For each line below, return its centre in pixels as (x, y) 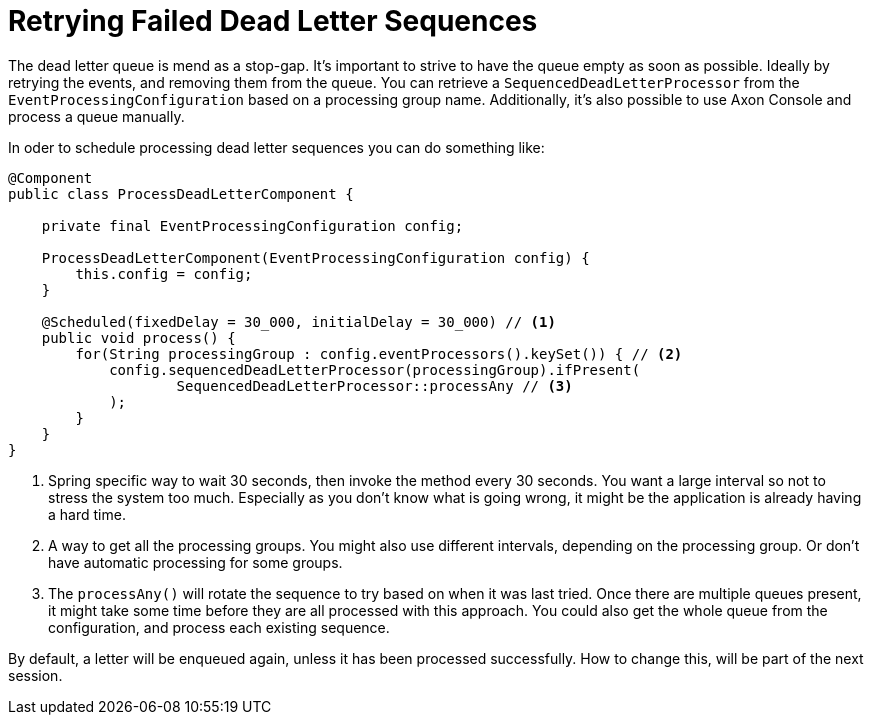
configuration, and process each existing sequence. (219, 627)
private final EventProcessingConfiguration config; (252, 225)
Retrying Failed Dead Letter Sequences (273, 21)
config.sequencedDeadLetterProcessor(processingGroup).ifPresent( (375, 369)
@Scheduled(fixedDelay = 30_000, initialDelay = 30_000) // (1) (298, 321)
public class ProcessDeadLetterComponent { (181, 193)
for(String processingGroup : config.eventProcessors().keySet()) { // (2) (379, 353)
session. (35, 675)
